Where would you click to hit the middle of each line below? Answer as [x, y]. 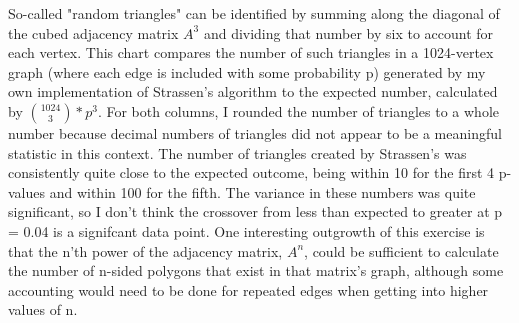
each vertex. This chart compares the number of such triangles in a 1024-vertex [251, 52]
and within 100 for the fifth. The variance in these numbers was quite [262, 191]
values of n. [43, 309]
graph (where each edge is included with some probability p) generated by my [247, 71]
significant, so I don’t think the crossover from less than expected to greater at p [255, 211]
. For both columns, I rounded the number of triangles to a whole [298, 110]
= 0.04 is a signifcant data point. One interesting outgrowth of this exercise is [246, 230]
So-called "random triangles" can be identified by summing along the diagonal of [254, 13]
